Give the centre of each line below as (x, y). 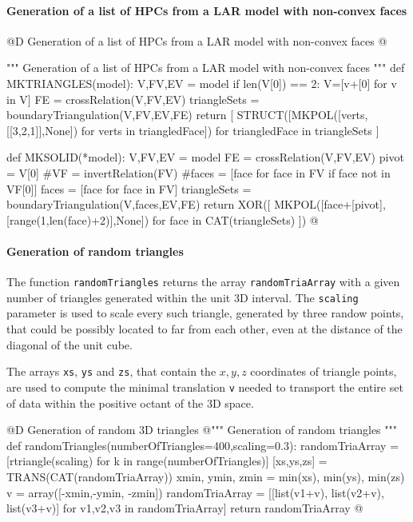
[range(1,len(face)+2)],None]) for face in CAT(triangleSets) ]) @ (163, 219)
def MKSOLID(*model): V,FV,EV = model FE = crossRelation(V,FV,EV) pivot (205, 157)
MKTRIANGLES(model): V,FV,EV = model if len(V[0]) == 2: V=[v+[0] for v (202, 83)
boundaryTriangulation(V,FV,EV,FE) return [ (120, 115)
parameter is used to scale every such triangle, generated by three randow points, (205, 313)
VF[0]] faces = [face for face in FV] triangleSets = (129, 188)
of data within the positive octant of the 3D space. (130, 402)
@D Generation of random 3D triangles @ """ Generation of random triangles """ (202, 430)
